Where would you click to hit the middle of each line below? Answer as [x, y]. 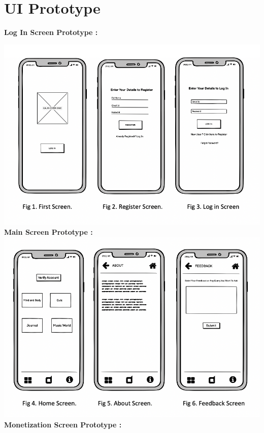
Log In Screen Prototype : [51, 32]
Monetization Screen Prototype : [63, 424]
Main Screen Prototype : [48, 232]
